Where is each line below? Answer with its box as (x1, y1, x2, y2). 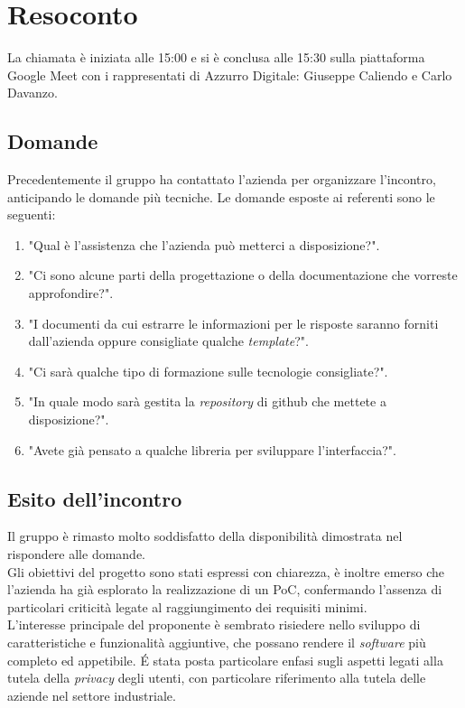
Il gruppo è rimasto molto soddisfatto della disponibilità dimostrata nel (7, 526, 403, 545)
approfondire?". (28, 284, 114, 303)
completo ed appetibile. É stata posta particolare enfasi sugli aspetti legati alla (7, 650, 443, 669)
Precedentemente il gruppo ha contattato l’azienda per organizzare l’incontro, (7, 170, 436, 189)
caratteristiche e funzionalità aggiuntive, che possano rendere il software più (7, 633, 426, 651)
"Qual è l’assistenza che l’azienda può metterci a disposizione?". (28, 235, 380, 254)
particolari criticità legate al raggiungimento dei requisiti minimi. (7, 597, 367, 616)
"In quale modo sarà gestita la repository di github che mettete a (28, 392, 386, 411)
